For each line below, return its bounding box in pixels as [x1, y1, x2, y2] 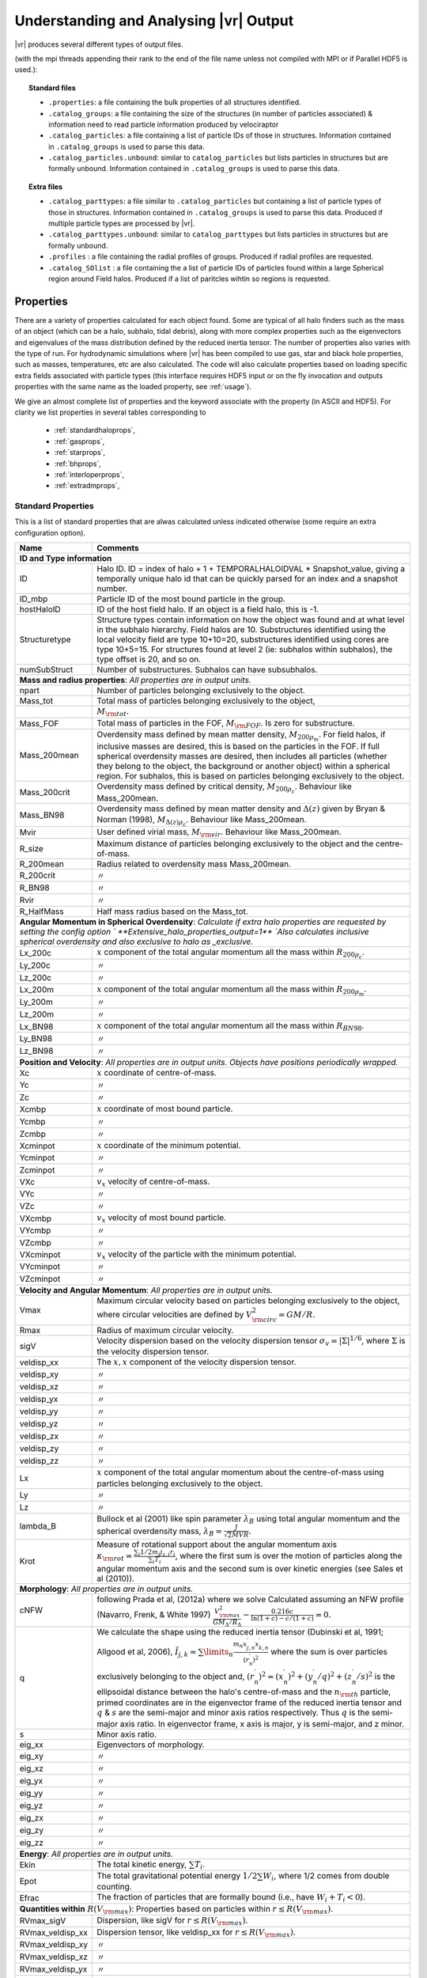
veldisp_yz [19, 1419, 59, 1430]
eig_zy [19, 1825, 43, 1836]
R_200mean [19, 858, 65, 870]
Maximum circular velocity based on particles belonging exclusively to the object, [96, 1295, 400, 1306]
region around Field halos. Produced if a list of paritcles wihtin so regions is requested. [48, 274, 331, 283]
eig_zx [19, 1812, 43, 1823]
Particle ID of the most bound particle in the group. [96, 593, 286, 604]
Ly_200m [19, 997, 53, 1008]
